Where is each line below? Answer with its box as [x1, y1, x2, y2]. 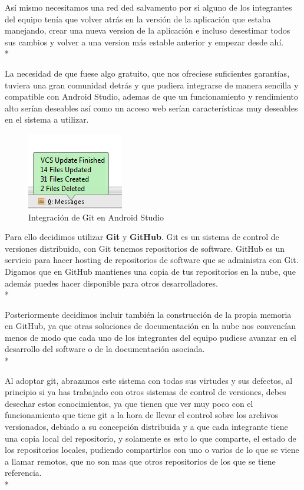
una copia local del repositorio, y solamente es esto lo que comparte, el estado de [5, 432, 296, 444]
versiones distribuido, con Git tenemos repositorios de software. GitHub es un [5, 242, 285, 254]
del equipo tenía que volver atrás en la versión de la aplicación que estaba [5, 12, 271, 25]
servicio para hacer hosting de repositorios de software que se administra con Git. [5, 254, 299, 266]
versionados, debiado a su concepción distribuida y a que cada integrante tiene [5, 420, 288, 433]
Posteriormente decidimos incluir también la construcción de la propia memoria [5, 308, 292, 320]
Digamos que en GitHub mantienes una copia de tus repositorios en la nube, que [5, 265, 296, 277]
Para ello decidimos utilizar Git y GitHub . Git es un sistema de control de [5, 231, 279, 243]
